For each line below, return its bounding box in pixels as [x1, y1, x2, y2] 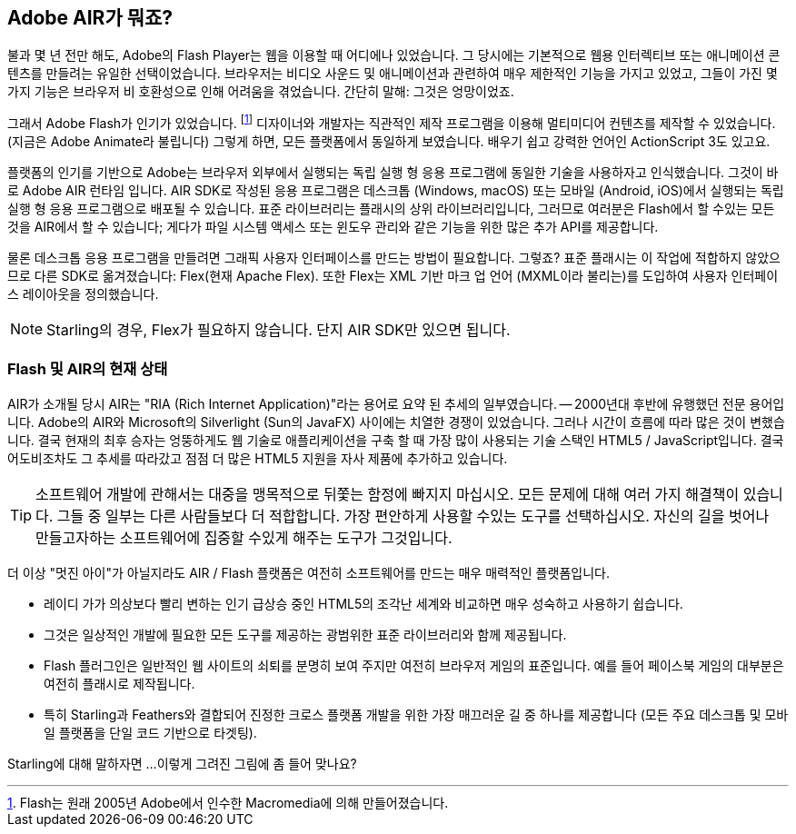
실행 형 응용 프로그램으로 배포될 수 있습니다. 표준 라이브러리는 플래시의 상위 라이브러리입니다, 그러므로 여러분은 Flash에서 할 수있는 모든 [7, 201, 775, 217]
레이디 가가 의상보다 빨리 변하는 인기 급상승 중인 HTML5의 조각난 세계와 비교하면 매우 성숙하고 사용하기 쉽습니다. [44, 595, 683, 611]
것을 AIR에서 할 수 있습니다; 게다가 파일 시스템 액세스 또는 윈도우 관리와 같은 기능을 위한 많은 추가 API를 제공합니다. [7, 219, 659, 235]
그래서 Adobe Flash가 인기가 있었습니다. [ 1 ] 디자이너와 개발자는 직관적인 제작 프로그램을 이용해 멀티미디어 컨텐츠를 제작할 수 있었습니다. [7, 113, 776, 132]
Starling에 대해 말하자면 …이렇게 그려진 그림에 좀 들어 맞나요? [7, 755, 357, 771]
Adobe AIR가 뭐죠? [7, 6, 174, 29]
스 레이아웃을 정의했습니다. [7, 286, 159, 303]
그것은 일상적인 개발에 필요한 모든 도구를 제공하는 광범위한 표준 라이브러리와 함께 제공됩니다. [44, 626, 567, 642]
